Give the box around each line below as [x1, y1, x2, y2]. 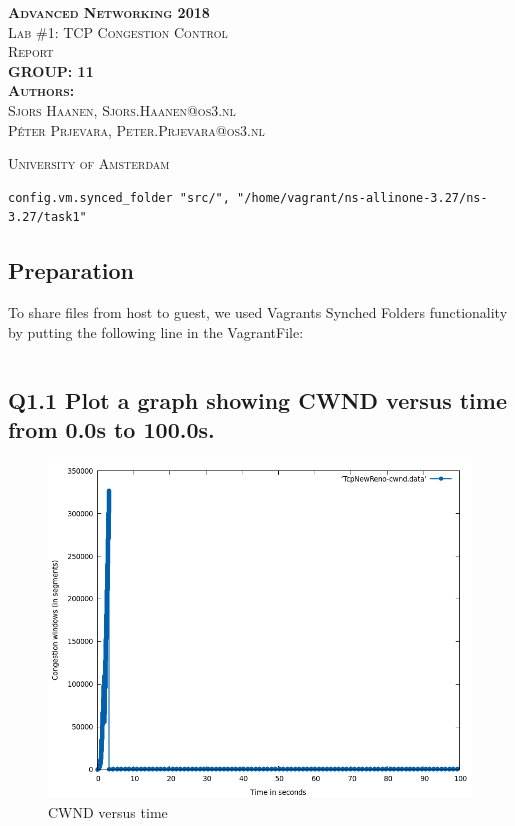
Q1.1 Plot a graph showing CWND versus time [8, 384, 507, 415]
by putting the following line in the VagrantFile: [8, 321, 304, 342]
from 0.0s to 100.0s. [8, 414, 215, 445]
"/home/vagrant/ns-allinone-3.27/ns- [237, 190, 488, 205]
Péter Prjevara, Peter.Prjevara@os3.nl [8, 119, 265, 140]
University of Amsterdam [8, 153, 170, 174]
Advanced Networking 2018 [8, 2, 210, 22]
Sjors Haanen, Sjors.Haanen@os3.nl [8, 99, 236, 120]
